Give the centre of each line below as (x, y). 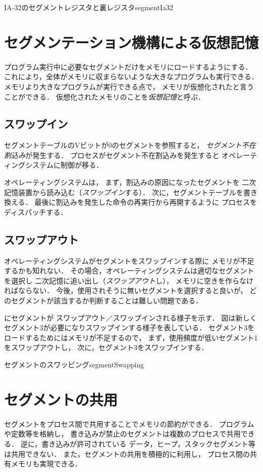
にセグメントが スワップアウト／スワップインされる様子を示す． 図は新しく (130, 317)
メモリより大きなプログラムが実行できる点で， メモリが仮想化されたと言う (129, 86)
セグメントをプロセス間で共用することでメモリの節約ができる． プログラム (129, 423)
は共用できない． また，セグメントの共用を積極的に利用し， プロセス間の (127, 453)
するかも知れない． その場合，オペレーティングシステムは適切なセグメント (129, 271)
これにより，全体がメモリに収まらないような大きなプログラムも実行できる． (131, 76)
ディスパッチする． (36, 212)
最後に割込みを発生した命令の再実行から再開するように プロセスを (146, 202)
